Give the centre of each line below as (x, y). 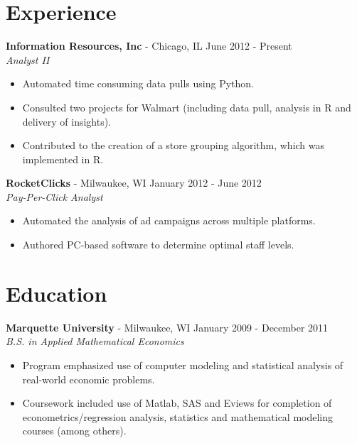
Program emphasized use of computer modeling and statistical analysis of (183, 365)
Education (57, 293)
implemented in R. (63, 159)
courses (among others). (74, 431)
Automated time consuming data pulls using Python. (138, 83)
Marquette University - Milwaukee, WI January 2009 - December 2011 (167, 327)
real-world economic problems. (89, 379)
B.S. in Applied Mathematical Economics (95, 341)
